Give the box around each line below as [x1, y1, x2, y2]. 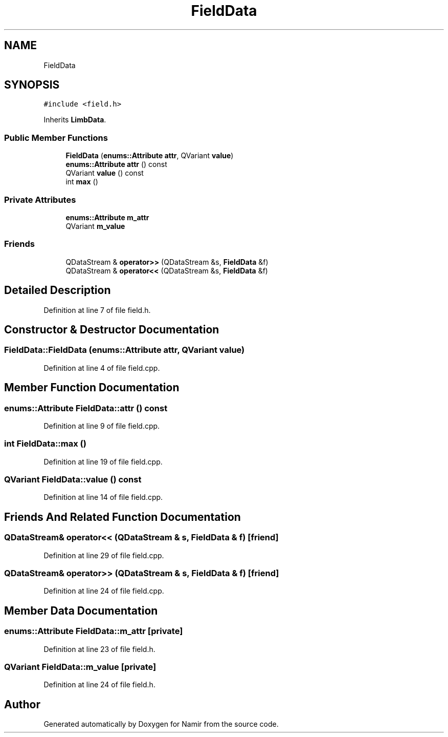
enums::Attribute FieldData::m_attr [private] [4, 626, 183, 637]
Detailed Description [4, 284, 111, 297]
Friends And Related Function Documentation [4, 510, 241, 523]
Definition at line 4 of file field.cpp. [43, 363, 160, 372]
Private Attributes [4, 194, 76, 205]
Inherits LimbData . [43, 115, 106, 124]
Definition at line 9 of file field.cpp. [43, 421, 160, 430]
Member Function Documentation [4, 381, 180, 394]
